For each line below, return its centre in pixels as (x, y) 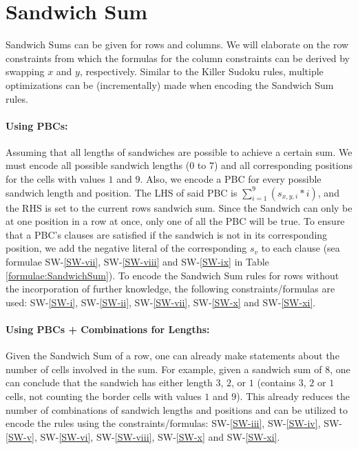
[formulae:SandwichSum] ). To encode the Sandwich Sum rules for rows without (172, 275)
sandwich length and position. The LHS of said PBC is (122, 192)
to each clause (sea (301, 248)
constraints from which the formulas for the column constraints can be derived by (178, 58)
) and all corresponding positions (283, 165)
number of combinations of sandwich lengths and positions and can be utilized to (177, 409)
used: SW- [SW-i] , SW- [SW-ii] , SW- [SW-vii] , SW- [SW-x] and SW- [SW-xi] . (161, 302)
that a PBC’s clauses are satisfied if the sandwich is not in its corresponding (167, 234)
